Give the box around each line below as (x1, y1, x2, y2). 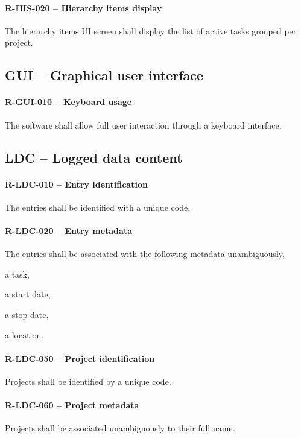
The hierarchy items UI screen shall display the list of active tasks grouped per (5, 24, 297, 37)
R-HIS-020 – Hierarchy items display (5, 1, 162, 14)
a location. (5, 328, 44, 341)
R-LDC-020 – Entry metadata (5, 224, 132, 236)
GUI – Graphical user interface (5, 66, 204, 84)
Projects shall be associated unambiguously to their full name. (5, 422, 235, 434)
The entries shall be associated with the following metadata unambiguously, (5, 247, 285, 260)
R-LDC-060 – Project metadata (5, 399, 139, 411)
